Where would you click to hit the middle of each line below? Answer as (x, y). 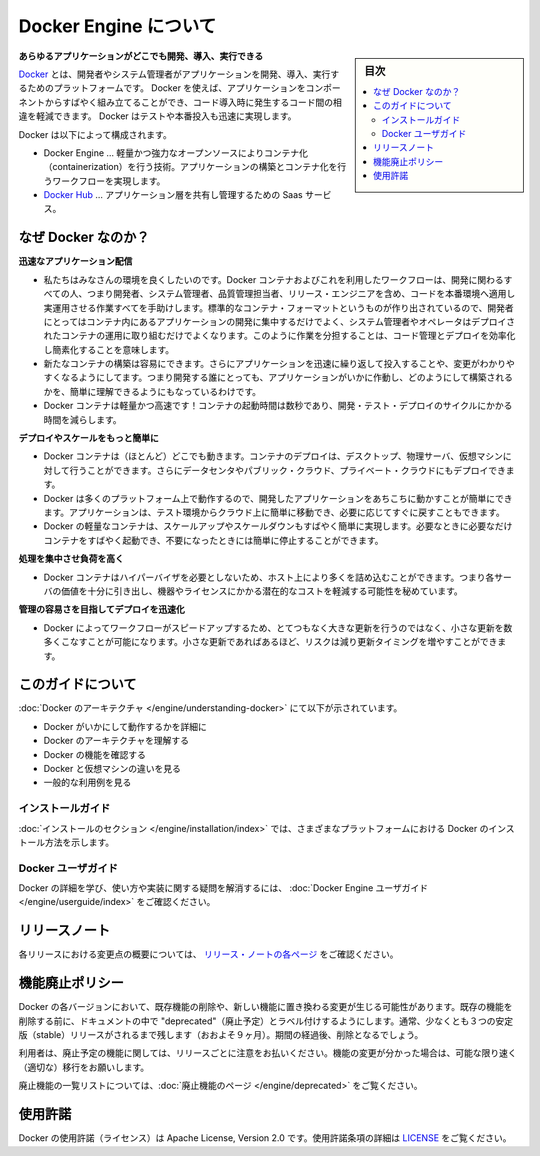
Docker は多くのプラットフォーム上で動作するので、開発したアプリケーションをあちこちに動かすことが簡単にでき (278, 498)
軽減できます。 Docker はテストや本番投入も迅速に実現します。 (166, 116)
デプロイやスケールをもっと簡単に (88, 438)
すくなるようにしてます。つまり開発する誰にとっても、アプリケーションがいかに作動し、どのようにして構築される (278, 377)
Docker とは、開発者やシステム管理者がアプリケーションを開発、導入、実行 (174, 74)
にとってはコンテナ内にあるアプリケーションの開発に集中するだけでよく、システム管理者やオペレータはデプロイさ (279, 321)
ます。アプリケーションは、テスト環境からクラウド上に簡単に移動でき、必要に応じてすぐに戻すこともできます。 (274, 512)
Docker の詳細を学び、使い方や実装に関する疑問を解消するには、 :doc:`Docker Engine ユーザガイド (223, 888)
